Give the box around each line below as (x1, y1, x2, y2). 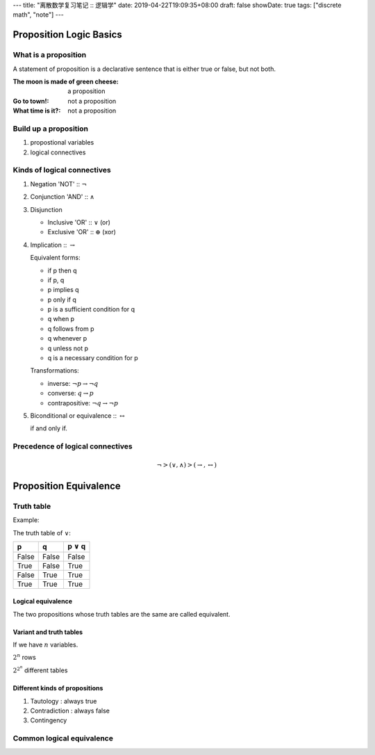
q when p (47, 315, 75, 323)
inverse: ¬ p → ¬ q (47, 379, 99, 387)
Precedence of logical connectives (12, 441, 133, 451)
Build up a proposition (12, 124, 88, 133)
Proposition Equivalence (12, 480, 121, 492)
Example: (12, 516, 40, 524)
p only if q (47, 295, 76, 304)
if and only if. (30, 424, 67, 432)
